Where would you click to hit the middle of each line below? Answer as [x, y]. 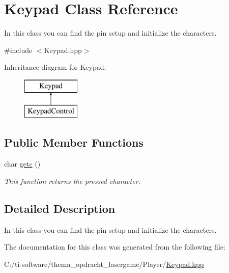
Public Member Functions [74, 142]
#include [18, 50]
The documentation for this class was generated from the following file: [115, 247]
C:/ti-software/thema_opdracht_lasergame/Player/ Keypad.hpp [104, 264]
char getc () [22, 164]
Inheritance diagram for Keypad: [55, 67]
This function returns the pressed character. [72, 181]
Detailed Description [60, 208]
